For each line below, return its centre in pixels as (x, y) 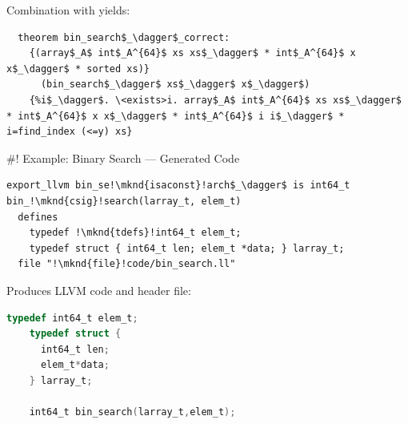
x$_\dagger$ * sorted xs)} (78, 69)
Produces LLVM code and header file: (99, 290)
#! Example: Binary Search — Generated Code (123, 157)
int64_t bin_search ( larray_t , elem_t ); (132, 412)
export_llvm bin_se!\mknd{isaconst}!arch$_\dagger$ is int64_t (178, 186)
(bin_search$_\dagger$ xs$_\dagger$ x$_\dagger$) (175, 85)
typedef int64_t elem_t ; (72, 318)
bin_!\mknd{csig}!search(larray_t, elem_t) (124, 201)
